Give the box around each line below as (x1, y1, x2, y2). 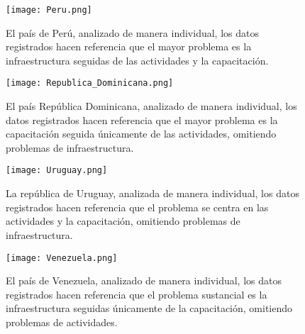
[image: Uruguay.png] (6, 165, 108, 176)
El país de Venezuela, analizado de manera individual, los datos (6, 273, 282, 288)
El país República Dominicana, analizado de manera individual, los (6, 99, 297, 113)
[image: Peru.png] (6, 5, 92, 15)
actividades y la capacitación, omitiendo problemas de (6, 213, 240, 228)
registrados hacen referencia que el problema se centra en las (6, 199, 269, 214)
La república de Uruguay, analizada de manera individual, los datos (6, 186, 299, 201)
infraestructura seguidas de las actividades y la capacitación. (6, 52, 269, 67)
